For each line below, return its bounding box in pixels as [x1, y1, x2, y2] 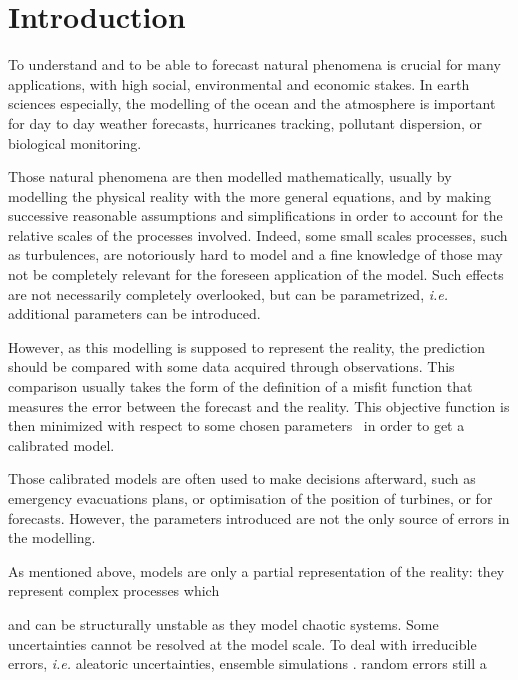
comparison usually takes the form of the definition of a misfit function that [8, 376, 473, 397]
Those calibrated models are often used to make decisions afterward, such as [8, 468, 476, 489]
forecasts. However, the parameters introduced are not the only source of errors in [8, 507, 510, 528]
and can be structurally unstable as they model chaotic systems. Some [8, 613, 439, 634]
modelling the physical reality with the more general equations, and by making [8, 185, 491, 206]
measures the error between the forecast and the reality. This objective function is [8, 395, 510, 416]
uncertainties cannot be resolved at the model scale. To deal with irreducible [8, 633, 477, 654]
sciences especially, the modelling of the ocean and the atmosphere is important [8, 93, 496, 114]
